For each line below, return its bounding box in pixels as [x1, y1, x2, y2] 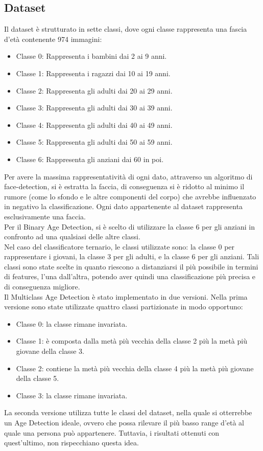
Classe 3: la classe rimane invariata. [16, 390, 128, 400]
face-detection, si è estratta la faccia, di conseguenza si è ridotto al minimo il [4, 181, 245, 192]
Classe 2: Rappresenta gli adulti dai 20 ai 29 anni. [16, 85, 173, 96]
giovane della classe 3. [16, 346, 84, 356]
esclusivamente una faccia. [4, 211, 86, 221]
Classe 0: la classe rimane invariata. [16, 318, 128, 329]
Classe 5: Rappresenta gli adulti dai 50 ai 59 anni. [16, 137, 173, 147]
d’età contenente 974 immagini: [4, 33, 102, 44]
